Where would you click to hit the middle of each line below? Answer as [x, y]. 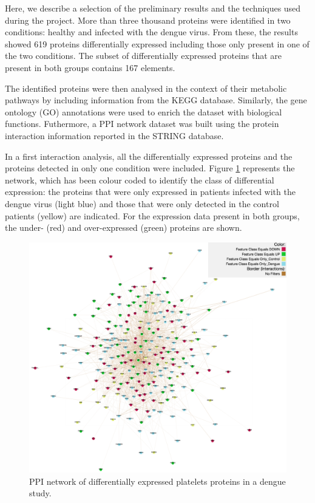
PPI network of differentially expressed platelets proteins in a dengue [157, 481]
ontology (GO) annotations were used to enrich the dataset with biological [144, 111]
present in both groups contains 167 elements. [90, 67]
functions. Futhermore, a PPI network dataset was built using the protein [142, 124]
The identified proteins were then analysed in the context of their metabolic [146, 88]
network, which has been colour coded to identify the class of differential [140, 180]
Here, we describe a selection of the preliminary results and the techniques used [153, 8]
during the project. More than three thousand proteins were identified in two [148, 20]
